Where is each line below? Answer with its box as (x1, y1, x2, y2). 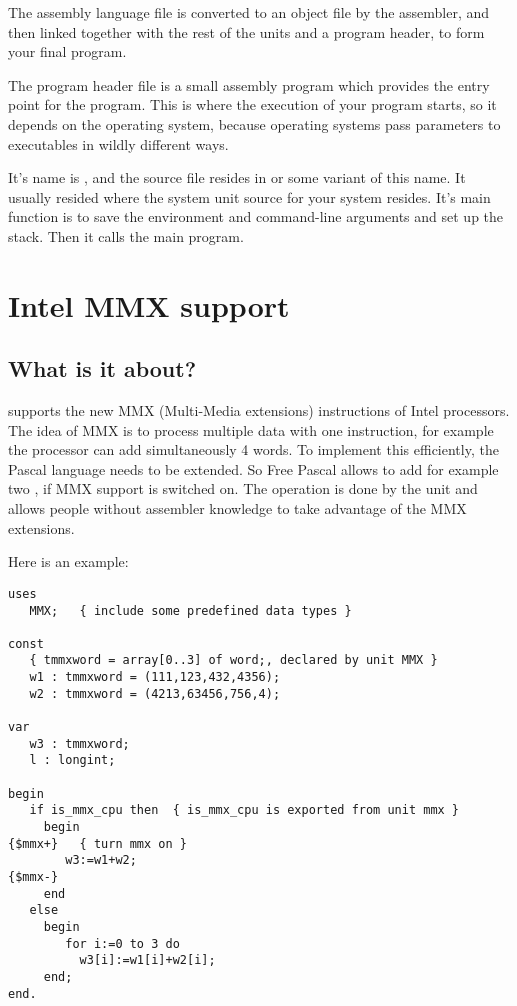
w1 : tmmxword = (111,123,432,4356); (29, 670, 281, 685)
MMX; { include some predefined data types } (29, 603, 352, 618)
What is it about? (8, 353, 197, 384)
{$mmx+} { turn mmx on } (8, 836, 187, 851)
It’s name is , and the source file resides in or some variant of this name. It (8, 167, 466, 188)
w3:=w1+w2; (65, 853, 137, 868)
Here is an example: (8, 551, 129, 572)
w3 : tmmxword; (29, 736, 130, 751)
